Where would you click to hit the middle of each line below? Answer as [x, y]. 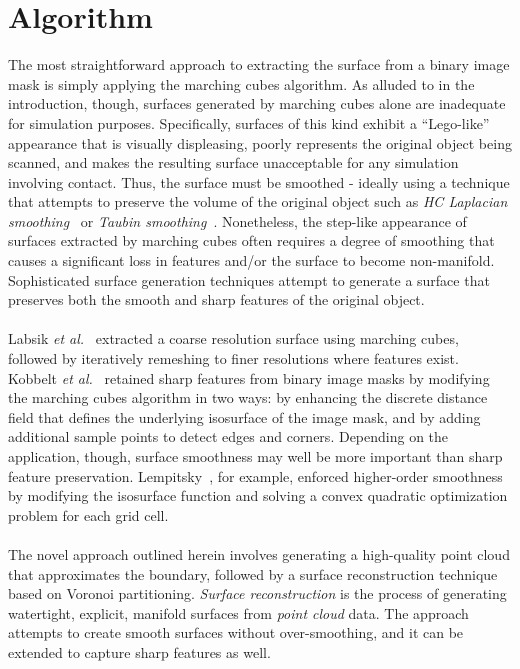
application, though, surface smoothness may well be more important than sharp [255, 456]
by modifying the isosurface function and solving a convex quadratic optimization [258, 495]
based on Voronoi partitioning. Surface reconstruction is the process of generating [257, 593]
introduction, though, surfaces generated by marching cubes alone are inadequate [257, 103]
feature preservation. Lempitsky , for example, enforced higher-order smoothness [255, 475]
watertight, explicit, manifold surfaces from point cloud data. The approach [238, 612]
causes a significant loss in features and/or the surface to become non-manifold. [251, 260]
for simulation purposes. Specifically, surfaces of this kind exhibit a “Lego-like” [249, 122]
